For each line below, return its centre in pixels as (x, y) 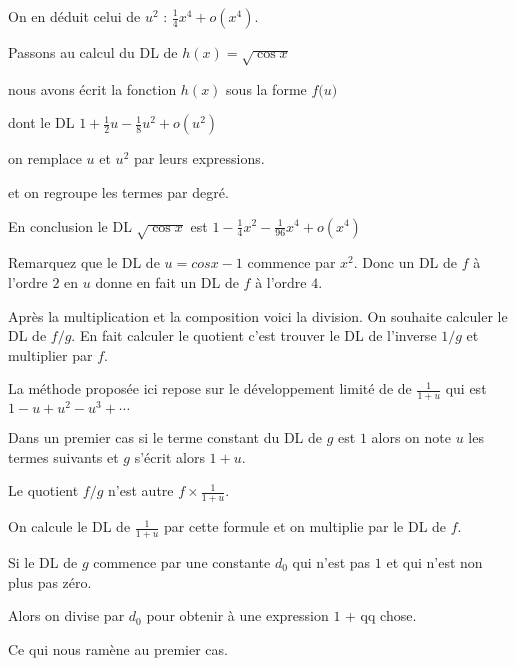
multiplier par (50, 354)
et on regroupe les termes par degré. (118, 191)
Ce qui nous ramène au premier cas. (118, 648)
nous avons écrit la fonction (92, 88)
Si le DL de (43, 562)
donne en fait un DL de (167, 281)
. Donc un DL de (405, 262)
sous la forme (266, 88)
